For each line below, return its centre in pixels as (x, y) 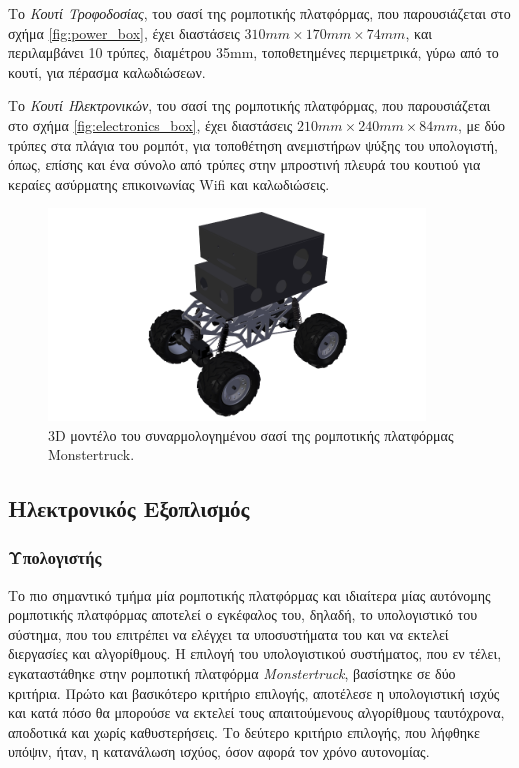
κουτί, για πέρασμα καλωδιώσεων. (107, 71)
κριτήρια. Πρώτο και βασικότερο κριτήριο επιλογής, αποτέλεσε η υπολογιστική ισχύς (254, 692)
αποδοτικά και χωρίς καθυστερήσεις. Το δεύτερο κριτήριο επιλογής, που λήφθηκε (244, 731)
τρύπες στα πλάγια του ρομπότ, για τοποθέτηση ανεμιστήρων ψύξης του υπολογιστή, (253, 144)
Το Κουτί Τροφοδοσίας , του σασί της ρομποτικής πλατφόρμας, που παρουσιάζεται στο (259, 13)
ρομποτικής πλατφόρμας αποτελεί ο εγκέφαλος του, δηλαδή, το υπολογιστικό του (243, 614)
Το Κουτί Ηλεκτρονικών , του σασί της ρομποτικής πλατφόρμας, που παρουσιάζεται (249, 105)
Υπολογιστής (55, 557)
